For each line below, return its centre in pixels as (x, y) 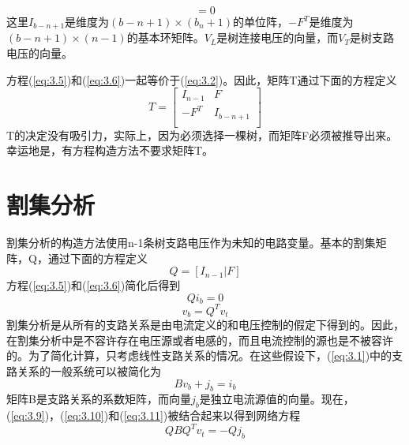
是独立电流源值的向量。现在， (277, 399)
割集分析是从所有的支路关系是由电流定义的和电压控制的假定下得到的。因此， (205, 325)
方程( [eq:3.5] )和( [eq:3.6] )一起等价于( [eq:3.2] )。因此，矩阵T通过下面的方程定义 (202, 79)
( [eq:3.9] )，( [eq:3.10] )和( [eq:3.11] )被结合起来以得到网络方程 (154, 415)
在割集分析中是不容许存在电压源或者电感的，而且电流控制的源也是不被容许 (200, 340)
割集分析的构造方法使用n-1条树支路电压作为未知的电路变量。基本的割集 (191, 243)
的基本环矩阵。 (165, 37)
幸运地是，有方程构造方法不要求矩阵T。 (110, 150)
